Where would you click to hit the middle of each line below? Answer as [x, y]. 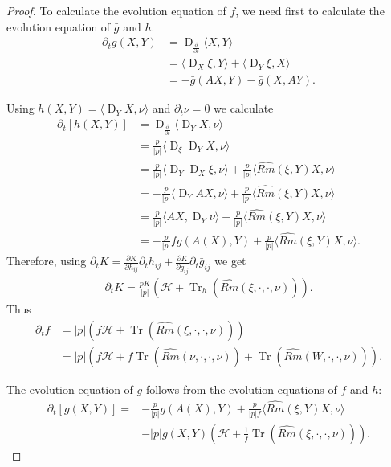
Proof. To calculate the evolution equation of [116, 10]
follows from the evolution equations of [241, 389]
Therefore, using [47, 261]
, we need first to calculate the [310, 10]
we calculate [244, 108]
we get [230, 261]
